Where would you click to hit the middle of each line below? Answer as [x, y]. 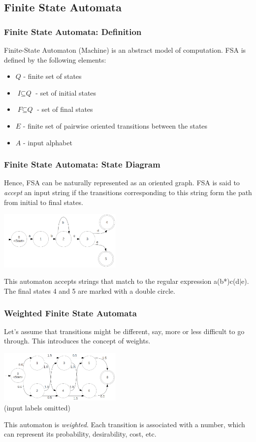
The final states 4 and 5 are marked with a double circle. [90, 291]
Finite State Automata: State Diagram [82, 164]
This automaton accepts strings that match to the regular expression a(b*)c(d [122, 281]
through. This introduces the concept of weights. [77, 341]
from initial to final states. [44, 202]
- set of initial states [66, 92]
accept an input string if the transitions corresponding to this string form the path [128, 192]
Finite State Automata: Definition [73, 31]
